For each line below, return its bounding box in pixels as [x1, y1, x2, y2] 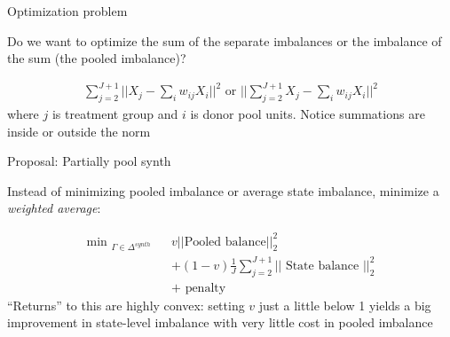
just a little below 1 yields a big [258, 295, 431, 314]
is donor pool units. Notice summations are [190, 105, 425, 123]
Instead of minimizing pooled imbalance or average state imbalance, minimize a [7, 181, 439, 200]
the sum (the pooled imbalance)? [7, 49, 186, 67]
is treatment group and [51, 105, 178, 123]
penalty [185, 281, 226, 294]
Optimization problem [7, 2, 128, 20]
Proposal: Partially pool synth [7, 152, 171, 170]
